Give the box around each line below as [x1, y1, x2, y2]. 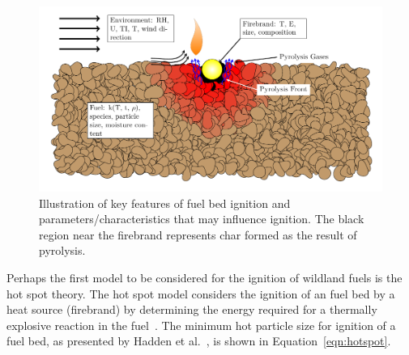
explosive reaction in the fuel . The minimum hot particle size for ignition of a [6, 316, 396, 333]
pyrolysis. [39, 242, 86, 259]
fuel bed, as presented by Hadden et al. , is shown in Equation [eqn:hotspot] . [6, 332, 391, 349]
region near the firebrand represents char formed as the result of [39, 226, 357, 243]
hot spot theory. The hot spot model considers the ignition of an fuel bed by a [6, 285, 395, 302]
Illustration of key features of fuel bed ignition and [39, 194, 291, 211]
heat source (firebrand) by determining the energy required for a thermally [6, 301, 377, 318]
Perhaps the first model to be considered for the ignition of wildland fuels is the [6, 269, 403, 286]
